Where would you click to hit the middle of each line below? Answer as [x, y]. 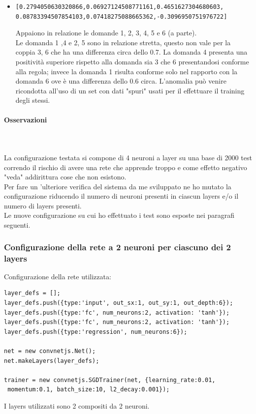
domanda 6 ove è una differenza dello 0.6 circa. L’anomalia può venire [121, 81]
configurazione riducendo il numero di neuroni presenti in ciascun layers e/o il [121, 196]
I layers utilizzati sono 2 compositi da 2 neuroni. [77, 405]
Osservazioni [26, 119]
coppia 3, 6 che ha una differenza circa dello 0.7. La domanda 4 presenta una [131, 52]
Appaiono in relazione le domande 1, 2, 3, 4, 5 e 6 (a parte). [106, 33]
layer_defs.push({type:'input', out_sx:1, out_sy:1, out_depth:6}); [119, 303]
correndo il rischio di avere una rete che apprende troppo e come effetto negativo [126, 167]
